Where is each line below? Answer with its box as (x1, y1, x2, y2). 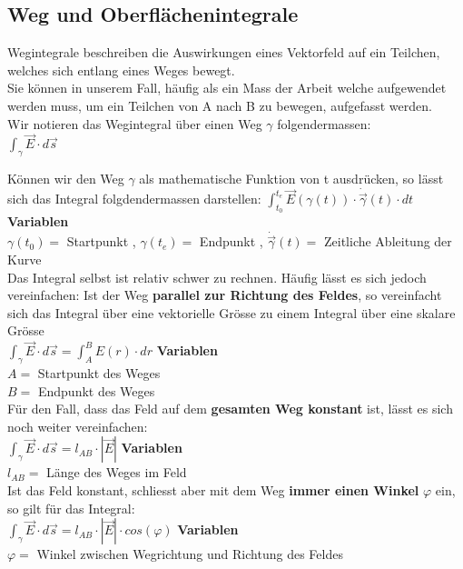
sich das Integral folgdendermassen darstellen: (7, 189, 261, 208)
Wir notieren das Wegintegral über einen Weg (7, 114, 262, 133)
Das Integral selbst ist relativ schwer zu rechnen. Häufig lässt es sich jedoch (7, 267, 427, 286)
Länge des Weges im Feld (46, 463, 187, 482)
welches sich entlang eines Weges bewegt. (7, 60, 235, 79)
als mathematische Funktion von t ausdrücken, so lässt (139, 169, 444, 188)
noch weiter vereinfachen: (7, 416, 148, 435)
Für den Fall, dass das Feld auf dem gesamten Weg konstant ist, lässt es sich (7, 399, 453, 418)
